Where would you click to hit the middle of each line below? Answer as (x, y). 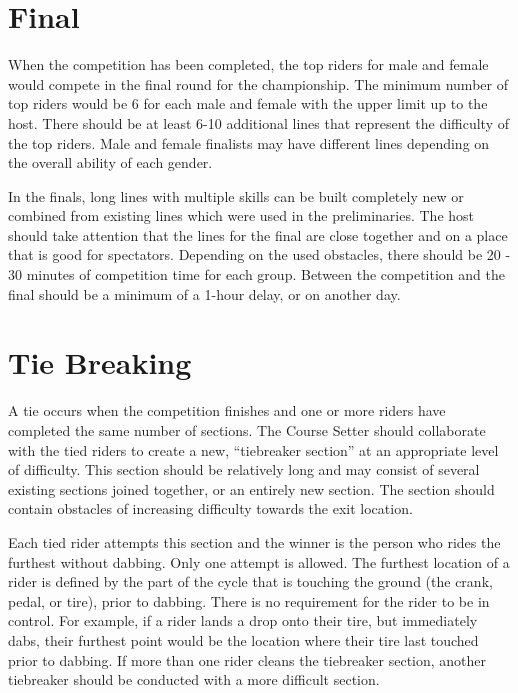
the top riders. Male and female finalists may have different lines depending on (249, 142)
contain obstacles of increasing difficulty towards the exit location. (210, 508)
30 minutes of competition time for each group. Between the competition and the (256, 274)
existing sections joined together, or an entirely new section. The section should (251, 488)
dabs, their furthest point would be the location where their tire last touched (243, 639)
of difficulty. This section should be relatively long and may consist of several (244, 469)
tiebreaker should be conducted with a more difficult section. (194, 679)
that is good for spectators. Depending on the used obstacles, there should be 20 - (259, 254)
